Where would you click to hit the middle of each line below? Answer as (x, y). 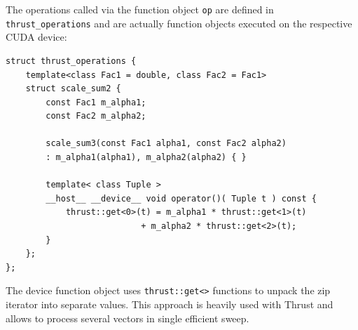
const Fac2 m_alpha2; (96, 116)
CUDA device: (36, 37)
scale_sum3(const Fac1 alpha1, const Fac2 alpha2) (166, 144)
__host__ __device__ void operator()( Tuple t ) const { (181, 198)
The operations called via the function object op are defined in (140, 9)
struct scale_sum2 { (73, 89)
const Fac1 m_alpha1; (96, 102)
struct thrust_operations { (71, 61)
